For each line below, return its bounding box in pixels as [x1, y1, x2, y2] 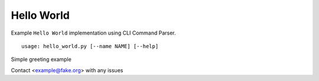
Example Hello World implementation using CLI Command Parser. [11, 29, 177, 36]
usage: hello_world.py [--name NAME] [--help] [21, 43, 159, 49]
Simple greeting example [11, 56, 72, 63]
